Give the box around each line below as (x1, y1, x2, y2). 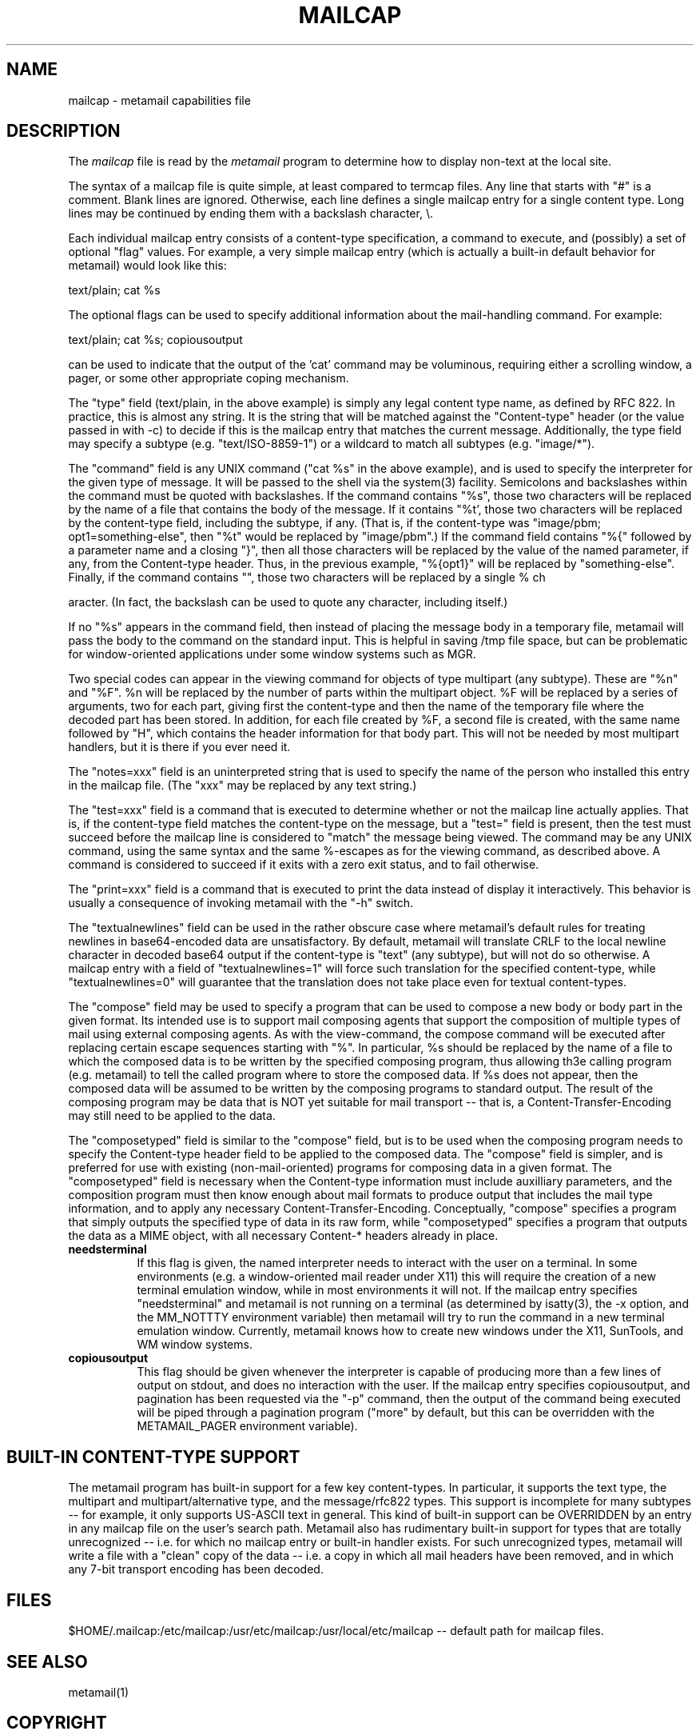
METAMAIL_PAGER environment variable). (137, 1419, 358, 1433)
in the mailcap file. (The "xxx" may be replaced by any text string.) (68, 778, 417, 793)
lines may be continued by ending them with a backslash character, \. (68, 206, 433, 221)
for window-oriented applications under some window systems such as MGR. (68, 647, 476, 662)
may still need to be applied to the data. (68, 1109, 276, 1123)
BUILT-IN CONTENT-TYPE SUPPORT (6, 1446, 300, 1467)
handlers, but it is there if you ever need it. (68, 740, 291, 754)
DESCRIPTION (6, 121, 121, 142)
